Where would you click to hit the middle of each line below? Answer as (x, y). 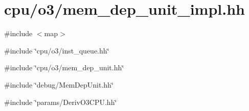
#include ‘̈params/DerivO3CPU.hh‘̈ (61, 102)
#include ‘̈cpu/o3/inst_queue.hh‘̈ (57, 50)
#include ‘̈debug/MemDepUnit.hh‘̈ (59, 84)
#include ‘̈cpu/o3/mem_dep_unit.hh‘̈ (64, 67)
